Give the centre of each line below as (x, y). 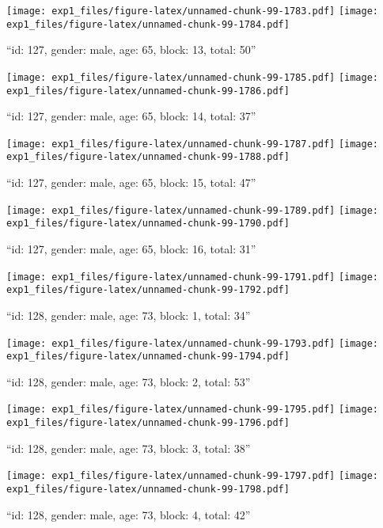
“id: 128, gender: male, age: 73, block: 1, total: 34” (129, 315)
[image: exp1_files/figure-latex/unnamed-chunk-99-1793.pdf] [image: (193, 343)
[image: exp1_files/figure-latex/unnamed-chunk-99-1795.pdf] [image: (193, 410)
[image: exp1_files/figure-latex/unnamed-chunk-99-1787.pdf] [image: (193, 144)
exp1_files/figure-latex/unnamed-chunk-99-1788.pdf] (148, 157)
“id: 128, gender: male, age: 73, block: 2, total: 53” (129, 381)
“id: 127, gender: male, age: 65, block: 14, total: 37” (131, 116)
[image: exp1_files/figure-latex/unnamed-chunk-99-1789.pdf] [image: (193, 210)
